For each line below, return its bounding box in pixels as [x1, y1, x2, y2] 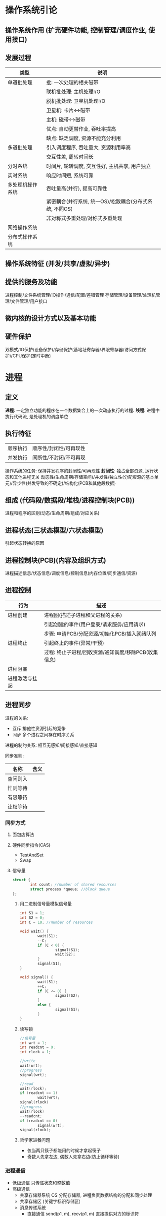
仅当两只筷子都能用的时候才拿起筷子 [27, 1148, 101, 1153]
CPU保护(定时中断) [12, 353, 51, 359]
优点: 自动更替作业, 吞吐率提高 [46, 126, 116, 132]
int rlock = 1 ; [19, 1050, 51, 1055]
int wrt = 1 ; [19, 1040, 47, 1045]
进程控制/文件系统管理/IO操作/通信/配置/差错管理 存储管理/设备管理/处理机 [5, 292, 156, 298]
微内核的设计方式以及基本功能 [5, 314, 96, 322]
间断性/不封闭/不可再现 [32, 454, 85, 461]
